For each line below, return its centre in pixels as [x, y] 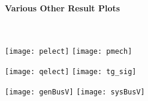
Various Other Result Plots [63, 7]
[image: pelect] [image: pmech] [69, 52]
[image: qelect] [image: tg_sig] [71, 72]
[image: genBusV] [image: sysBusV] [75, 92]
